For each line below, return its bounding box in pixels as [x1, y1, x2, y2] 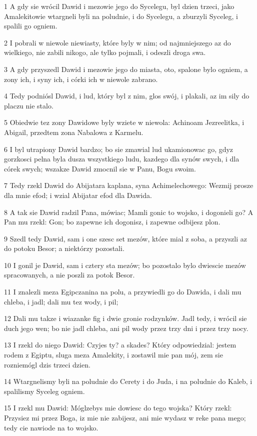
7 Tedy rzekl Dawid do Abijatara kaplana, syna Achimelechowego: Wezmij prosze [4, 180, 253, 190]
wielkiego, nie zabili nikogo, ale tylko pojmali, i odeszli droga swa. [4, 47, 206, 57]
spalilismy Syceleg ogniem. [4, 385, 85, 396]
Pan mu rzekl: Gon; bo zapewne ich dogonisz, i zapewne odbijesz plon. [4, 216, 220, 227]
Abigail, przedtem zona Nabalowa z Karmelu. [4, 126, 143, 137]
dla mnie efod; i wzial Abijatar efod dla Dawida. [4, 189, 152, 200]
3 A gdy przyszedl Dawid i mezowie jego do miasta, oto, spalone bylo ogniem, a [4, 63, 248, 74]
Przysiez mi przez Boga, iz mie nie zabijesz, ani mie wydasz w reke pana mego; [4, 412, 246, 422]
